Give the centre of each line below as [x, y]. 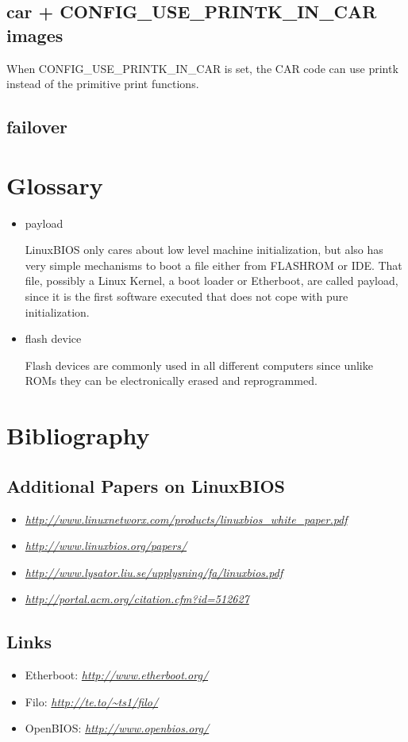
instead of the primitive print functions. [103, 84]
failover [37, 127]
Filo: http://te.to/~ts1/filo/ [92, 701]
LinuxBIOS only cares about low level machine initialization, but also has [204, 250]
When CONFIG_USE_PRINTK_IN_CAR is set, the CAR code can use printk [202, 68]
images [35, 35]
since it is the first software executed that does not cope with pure [187, 296]
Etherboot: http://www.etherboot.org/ [117, 675]
